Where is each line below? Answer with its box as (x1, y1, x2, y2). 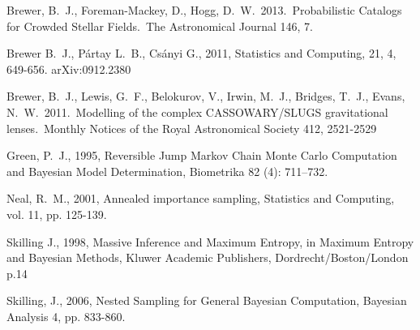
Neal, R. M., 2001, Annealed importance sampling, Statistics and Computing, (6, 190, 395, 207)
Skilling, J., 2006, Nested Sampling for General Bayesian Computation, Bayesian (6, 292, 407, 309)
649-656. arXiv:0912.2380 (6, 60, 131, 77)
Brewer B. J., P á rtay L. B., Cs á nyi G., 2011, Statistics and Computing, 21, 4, (6, 45, 396, 62)
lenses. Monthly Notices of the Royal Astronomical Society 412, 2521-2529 (6, 119, 377, 136)
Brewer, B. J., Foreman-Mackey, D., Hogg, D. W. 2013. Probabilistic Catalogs (6, 2, 402, 18)
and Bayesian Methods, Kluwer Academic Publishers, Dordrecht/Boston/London (6, 249, 409, 266)
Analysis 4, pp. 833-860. (6, 307, 126, 324)
